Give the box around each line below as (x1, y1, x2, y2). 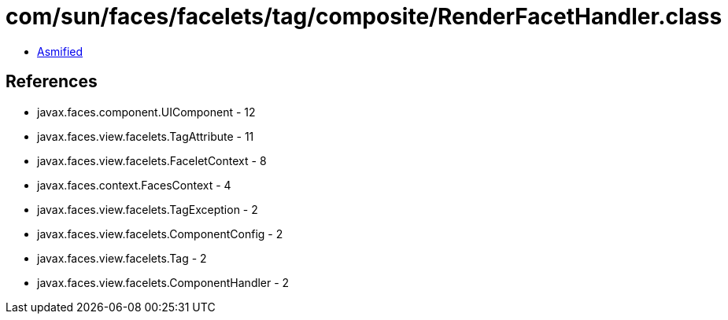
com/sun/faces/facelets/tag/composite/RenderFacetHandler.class (6, 3, 722, 30)
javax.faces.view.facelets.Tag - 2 (37, 251, 207, 265)
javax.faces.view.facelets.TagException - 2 (37, 202, 258, 216)
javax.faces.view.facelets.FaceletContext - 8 (37, 153, 267, 167)
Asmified (37, 44, 83, 58)
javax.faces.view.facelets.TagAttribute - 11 (37, 129, 254, 143)
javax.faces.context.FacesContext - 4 (37, 178, 231, 192)
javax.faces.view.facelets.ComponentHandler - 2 (37, 275, 290, 289)
